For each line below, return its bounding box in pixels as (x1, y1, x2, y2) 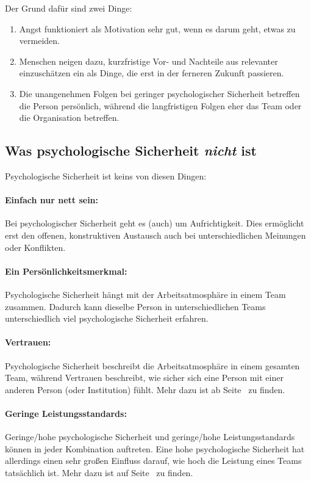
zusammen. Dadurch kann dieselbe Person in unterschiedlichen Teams (5, 300, 266, 313)
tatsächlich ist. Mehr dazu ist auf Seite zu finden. (5, 466, 193, 479)
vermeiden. (19, 34, 60, 47)
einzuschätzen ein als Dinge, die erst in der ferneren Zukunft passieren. (19, 67, 284, 79)
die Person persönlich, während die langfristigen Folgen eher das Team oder (19, 99, 302, 112)
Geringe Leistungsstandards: (5, 407, 127, 419)
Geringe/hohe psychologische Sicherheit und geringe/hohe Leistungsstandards (5, 430, 295, 443)
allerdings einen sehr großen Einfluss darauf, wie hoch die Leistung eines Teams (5, 454, 302, 467)
